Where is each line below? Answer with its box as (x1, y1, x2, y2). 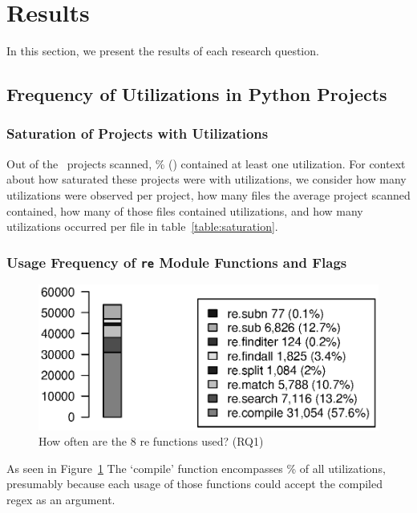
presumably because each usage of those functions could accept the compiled (6, 475, 383, 492)
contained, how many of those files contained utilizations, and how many (6, 202, 363, 219)
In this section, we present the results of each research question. (6, 42, 319, 59)
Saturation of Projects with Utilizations (6, 123, 269, 143)
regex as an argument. (6, 491, 115, 507)
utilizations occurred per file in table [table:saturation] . (6, 218, 278, 235)
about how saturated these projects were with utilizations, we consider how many (6, 171, 407, 188)
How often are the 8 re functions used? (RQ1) (38, 433, 264, 450)
